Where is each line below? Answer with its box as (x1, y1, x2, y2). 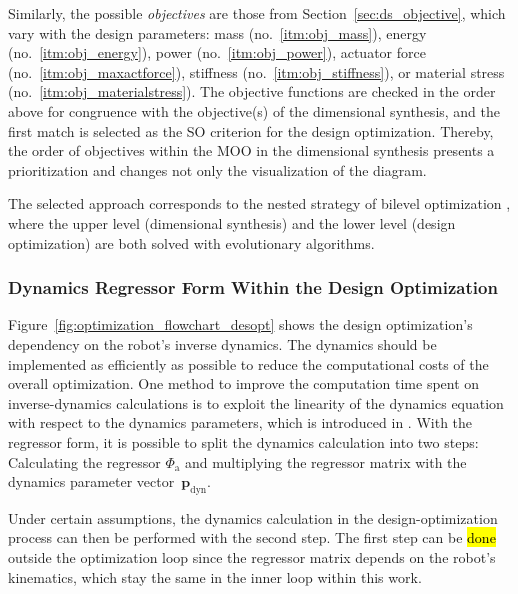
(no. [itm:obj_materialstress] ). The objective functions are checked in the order (8, 81, 496, 102)
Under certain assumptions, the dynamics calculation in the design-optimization (8, 507, 498, 528)
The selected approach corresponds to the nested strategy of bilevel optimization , (8, 193, 511, 214)
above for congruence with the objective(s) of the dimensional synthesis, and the (8, 100, 501, 121)
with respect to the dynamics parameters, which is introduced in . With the (8, 412, 473, 433)
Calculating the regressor (8, 451, 161, 472)
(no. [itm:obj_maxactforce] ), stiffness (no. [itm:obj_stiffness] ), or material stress (8, 61, 505, 82)
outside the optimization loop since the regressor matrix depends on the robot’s (8, 547, 496, 568)
